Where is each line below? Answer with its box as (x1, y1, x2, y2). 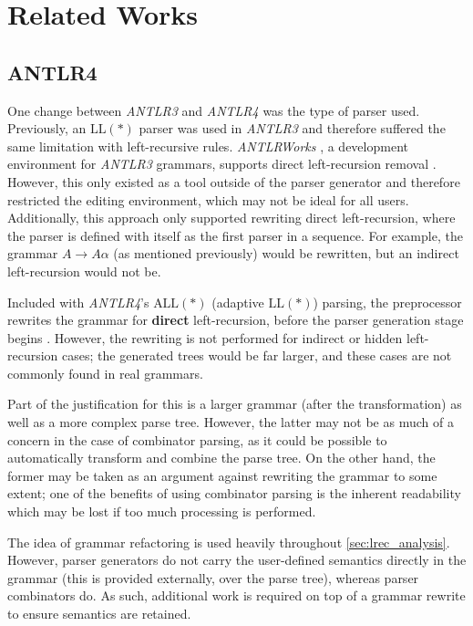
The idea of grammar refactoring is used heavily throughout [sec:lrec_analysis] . (7, 532, 450, 551)
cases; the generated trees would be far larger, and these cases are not (62, 346, 452, 365)
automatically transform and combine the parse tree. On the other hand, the (7, 448, 436, 467)
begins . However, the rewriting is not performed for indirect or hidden (7, 328, 403, 347)
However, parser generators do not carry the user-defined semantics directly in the (7, 550, 467, 569)
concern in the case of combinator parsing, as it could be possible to (7, 430, 387, 449)
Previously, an (7, 119, 87, 138)
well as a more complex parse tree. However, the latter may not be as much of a (7, 412, 454, 432)
